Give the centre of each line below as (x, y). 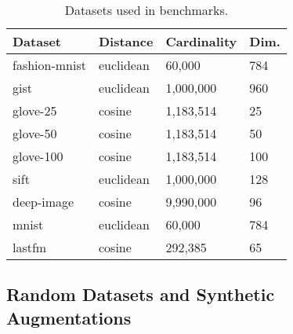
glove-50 (35, 133)
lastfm (30, 247)
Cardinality (201, 41)
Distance (126, 41)
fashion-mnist (49, 65)
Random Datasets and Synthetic (141, 294)
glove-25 (35, 110)
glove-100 (38, 156)
